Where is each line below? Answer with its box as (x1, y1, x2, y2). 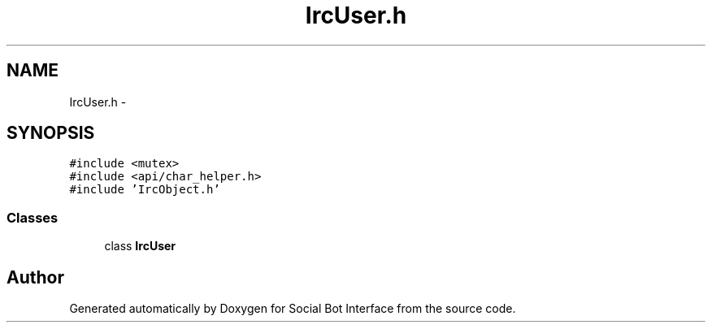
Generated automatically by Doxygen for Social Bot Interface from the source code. (69, 301, 516, 316)
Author (7, 266, 64, 288)
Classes (7, 209, 59, 226)
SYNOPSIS (7, 123, 95, 144)
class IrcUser (104, 239, 176, 253)
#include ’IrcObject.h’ (69, 183, 220, 197)
